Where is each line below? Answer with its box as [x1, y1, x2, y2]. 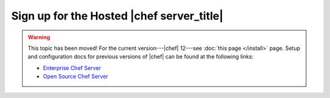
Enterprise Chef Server [43, 64, 101, 71]
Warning [28, 33, 50, 41]
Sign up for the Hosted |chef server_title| [11, 9, 224, 23]
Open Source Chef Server [43, 73, 108, 80]
